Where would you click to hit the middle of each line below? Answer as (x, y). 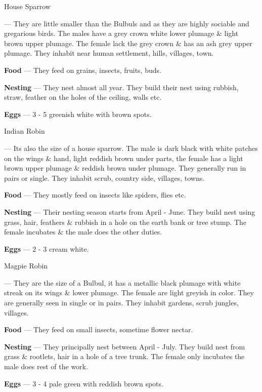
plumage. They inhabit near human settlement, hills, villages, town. (109, 53)
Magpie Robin (26, 266)
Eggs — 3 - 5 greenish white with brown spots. (78, 114)
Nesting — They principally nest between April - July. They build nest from (125, 346)
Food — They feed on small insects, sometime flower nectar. (99, 329)
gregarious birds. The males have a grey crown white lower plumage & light (121, 33)
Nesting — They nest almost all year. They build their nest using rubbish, (121, 87)
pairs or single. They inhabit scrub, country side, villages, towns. (104, 178)
